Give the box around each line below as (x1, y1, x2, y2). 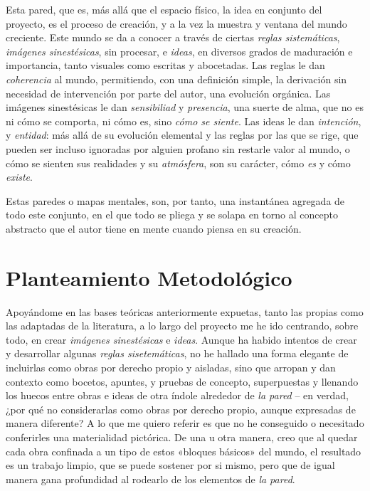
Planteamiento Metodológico (6, 263, 292, 292)
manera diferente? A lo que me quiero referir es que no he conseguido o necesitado (6, 416, 364, 431)
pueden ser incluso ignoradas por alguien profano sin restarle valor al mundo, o (6, 141, 350, 156)
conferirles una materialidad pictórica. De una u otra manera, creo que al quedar (6, 429, 358, 444)
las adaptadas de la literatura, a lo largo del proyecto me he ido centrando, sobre (6, 318, 359, 333)
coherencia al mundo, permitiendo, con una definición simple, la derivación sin (6, 71, 347, 86)
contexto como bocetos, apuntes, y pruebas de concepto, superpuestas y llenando (6, 374, 359, 389)
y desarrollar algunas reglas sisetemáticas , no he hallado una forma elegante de (6, 346, 349, 361)
